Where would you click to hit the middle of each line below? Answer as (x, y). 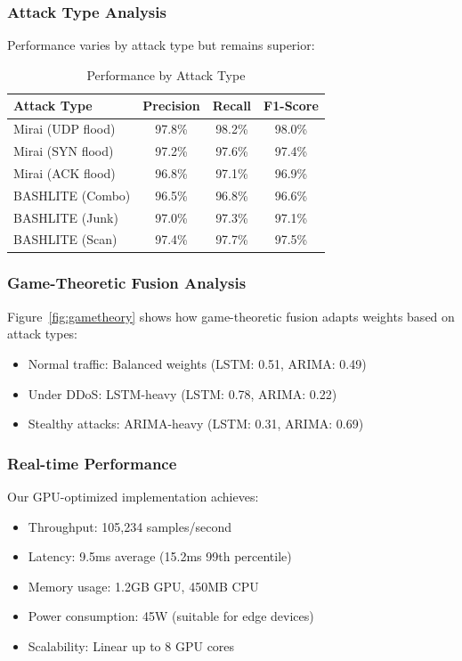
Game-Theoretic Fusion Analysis (127, 283)
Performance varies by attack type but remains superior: (161, 45)
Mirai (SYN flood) (64, 151)
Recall (232, 106)
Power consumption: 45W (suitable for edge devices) (171, 616)
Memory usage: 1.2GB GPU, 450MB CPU (143, 586)
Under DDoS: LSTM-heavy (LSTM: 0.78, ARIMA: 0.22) (182, 393)
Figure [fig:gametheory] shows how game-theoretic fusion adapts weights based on (231, 316)
